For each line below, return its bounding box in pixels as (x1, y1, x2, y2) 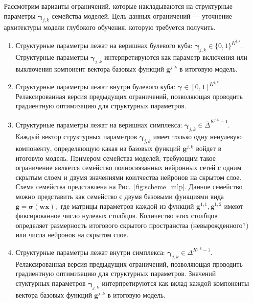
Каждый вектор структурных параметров (15, 131, 137, 142)
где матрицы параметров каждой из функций (60, 201, 194, 211)
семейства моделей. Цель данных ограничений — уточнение (51, 10, 232, 21)
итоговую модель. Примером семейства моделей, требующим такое (15, 152, 216, 163)
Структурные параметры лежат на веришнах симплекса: (15, 120, 183, 130)
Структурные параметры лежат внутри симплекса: (15, 247, 165, 257)
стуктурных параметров (15, 278, 86, 288)
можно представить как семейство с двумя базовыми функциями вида (15, 191, 224, 201)
